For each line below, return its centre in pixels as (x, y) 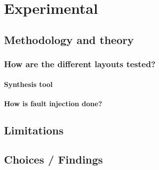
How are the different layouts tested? (80, 64)
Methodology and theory (69, 39)
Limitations (34, 130)
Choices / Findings (53, 159)
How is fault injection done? (53, 103)
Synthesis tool (28, 84)
